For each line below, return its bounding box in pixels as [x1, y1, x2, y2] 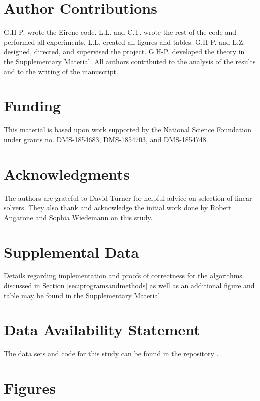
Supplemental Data [4, 241, 139, 262]
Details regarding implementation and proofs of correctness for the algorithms [4, 270, 242, 281]
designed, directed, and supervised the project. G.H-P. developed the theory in [4, 46, 245, 57]
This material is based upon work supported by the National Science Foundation [4, 124, 251, 135]
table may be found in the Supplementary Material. [4, 290, 162, 300]
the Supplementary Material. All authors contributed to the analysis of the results [4, 56, 256, 66]
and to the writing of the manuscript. [4, 66, 118, 76]
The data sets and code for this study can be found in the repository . [4, 348, 219, 359]
